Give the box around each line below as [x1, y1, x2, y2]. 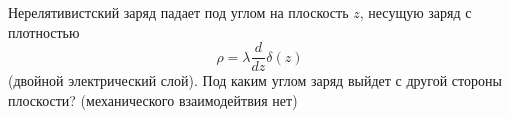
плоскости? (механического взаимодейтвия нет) [8, 89, 298, 110]
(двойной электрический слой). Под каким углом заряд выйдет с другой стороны [8, 70, 502, 91]
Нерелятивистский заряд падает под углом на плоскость [8, 2, 349, 22]
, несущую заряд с [359, 2, 472, 22]
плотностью [8, 21, 80, 42]
